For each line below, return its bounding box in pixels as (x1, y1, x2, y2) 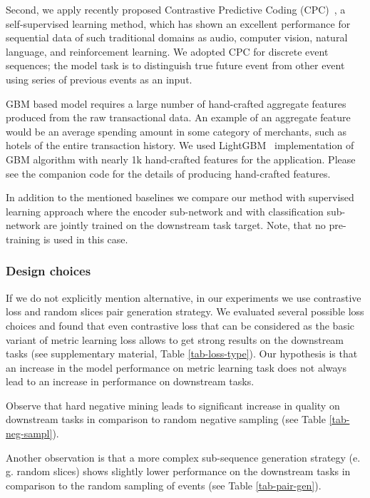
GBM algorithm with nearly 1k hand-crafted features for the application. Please (6, 151, 356, 166)
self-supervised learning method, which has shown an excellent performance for (6, 16, 351, 31)
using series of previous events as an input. (6, 71, 192, 86)
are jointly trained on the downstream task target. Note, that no (43, 218, 326, 233)
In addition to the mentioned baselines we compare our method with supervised (6, 190, 354, 205)
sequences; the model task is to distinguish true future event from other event (6, 58, 345, 73)
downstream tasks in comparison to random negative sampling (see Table (6, 412, 326, 427)
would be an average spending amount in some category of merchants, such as (6, 123, 347, 138)
